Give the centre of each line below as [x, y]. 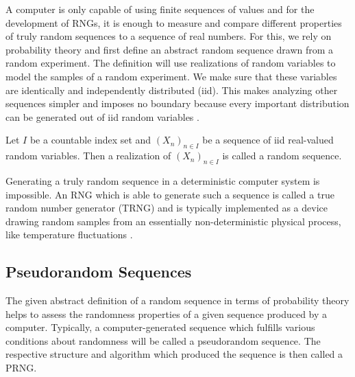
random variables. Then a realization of [88, 156]
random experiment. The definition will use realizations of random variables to [171, 63]
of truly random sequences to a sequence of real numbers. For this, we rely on [169, 36]
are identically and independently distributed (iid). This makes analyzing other [172, 90]
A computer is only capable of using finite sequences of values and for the [160, 9]
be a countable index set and [90, 140]
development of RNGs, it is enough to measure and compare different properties [174, 22]
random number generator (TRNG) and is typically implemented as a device [167, 208]
